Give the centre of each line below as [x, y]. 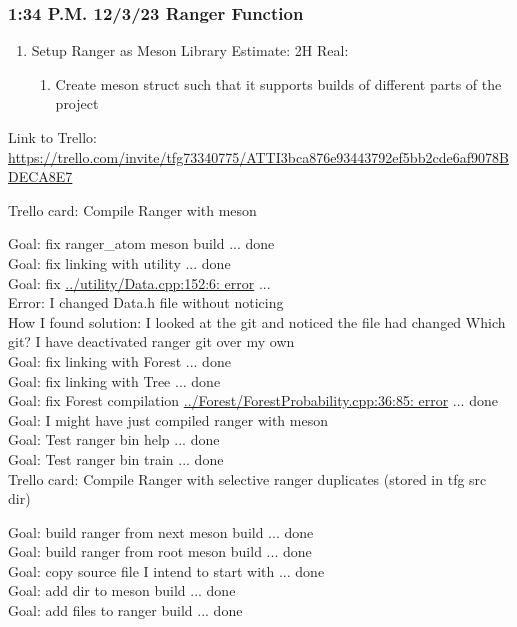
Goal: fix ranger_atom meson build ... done [141, 243]
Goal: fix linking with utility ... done [119, 262]
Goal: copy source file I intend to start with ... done [166, 570]
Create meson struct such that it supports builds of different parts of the [278, 83]
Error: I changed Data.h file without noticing [146, 302]
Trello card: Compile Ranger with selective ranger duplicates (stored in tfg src [247, 478]
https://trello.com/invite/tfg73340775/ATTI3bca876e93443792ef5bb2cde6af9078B [258, 156]
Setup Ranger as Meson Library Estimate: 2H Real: [190, 50]
